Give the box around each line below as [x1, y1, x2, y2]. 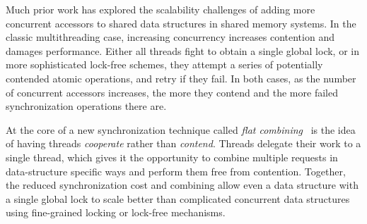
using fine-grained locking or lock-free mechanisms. [6, 205, 226, 220]
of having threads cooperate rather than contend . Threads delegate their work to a [6, 136, 361, 151]
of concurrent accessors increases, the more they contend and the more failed [6, 85, 338, 99]
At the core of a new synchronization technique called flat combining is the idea [6, 122, 356, 137]
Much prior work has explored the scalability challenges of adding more [6, 2, 315, 16]
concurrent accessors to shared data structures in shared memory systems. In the [6, 15, 356, 30]
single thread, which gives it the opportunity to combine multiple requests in [6, 149, 338, 164]
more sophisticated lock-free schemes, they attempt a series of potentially [6, 57, 323, 72]
